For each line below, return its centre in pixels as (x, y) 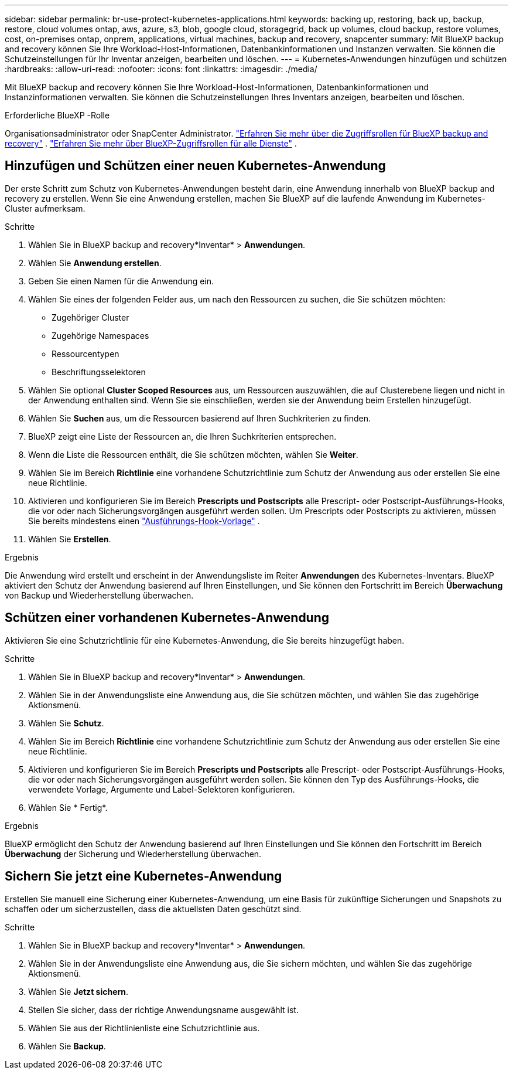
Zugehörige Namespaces (100, 335)
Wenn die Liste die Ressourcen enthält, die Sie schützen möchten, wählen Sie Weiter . (193, 454)
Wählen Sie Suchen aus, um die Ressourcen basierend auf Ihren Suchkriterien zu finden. (200, 418)
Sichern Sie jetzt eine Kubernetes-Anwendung (143, 876)
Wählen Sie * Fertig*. (68, 807)
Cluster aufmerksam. (45, 208)
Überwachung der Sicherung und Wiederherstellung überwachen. (133, 854)
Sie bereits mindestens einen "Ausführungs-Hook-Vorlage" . (144, 521)
